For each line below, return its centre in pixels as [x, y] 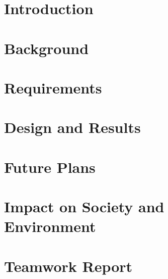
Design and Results [72, 127]
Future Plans [50, 167]
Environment [50, 226]
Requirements [53, 87]
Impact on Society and [84, 206]
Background [47, 48]
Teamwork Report [68, 266]
